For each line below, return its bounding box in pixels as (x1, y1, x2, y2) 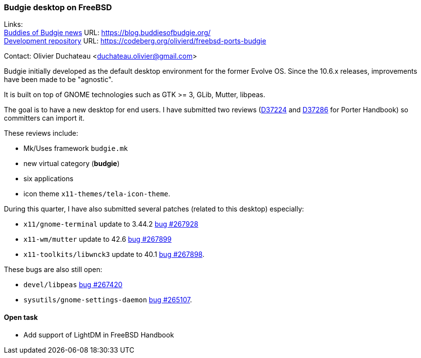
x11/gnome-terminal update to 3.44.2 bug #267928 (23, 220, 198, 229)
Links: (4, 20, 23, 29)
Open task (4, 313, 38, 321)
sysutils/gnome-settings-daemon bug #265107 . (23, 295, 192, 304)
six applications (23, 174, 74, 183)
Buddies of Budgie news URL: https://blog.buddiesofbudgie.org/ (4, 28, 211, 37)
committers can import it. (4, 114, 84, 123)
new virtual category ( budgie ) (23, 159, 120, 168)
